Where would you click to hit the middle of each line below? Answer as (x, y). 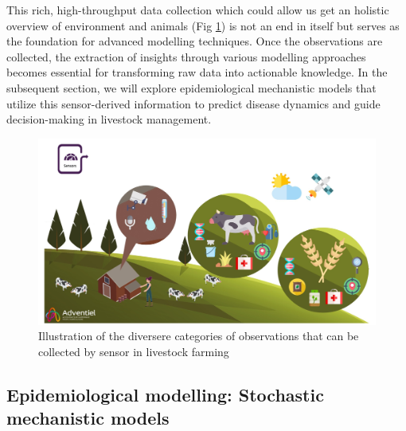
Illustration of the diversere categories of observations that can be (199, 336)
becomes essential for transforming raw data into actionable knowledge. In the (197, 72)
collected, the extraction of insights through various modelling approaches (186, 56)
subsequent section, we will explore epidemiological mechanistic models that (191, 87)
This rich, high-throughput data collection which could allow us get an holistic (198, 10)
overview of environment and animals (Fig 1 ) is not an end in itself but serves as (203, 25)
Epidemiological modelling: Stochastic (165, 394)
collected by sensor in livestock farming (134, 351)
